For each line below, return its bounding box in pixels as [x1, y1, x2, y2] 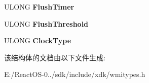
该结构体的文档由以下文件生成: [4, 52, 105, 62]
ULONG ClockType [4, 35, 71, 46]
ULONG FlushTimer [4, 2, 74, 12]
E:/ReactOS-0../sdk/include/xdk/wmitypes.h [4, 69, 145, 79]
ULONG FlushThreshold [4, 18, 89, 29]
